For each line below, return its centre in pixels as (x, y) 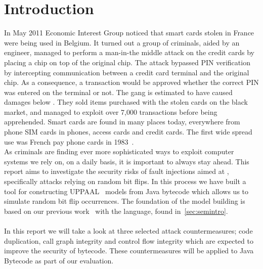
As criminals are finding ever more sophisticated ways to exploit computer (119, 151)
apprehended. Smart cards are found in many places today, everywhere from (122, 122)
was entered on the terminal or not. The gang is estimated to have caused (118, 92)
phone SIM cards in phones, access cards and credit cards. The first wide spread (128, 132)
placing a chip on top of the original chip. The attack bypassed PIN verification (127, 62)
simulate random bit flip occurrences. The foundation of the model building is (125, 201)
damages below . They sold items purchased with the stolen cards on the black (126, 102)
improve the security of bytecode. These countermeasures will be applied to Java (129, 251)
